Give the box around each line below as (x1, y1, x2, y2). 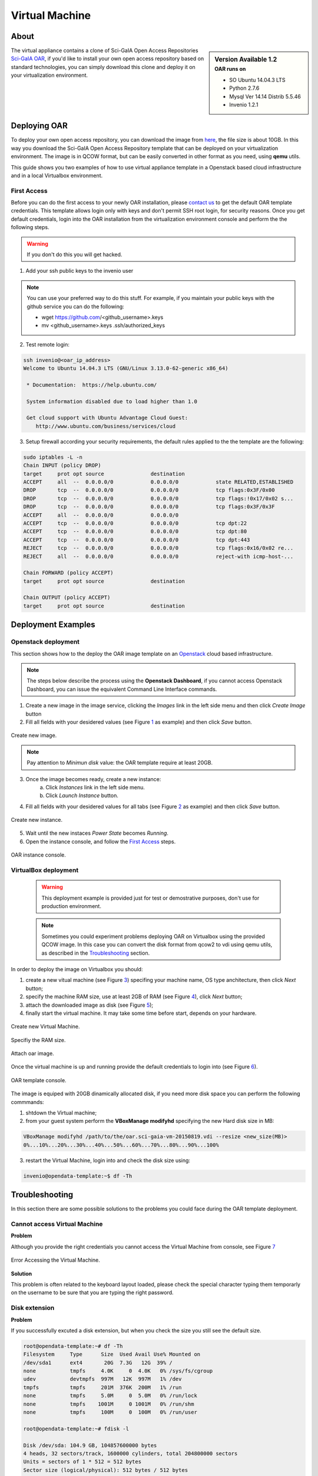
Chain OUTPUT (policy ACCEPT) (23, 594, 111, 601)
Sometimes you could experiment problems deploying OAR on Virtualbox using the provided (41, 933, 265, 940)
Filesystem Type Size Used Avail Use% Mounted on (23, 1351, 201, 1358)
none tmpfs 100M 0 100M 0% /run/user (23, 1409, 197, 1415)
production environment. (41, 903, 101, 909)
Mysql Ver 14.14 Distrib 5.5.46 (229, 93, 302, 100)
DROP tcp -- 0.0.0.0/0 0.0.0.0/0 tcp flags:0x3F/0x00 (23, 487, 275, 494)
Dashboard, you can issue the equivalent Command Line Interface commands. (26, 685, 217, 693)
